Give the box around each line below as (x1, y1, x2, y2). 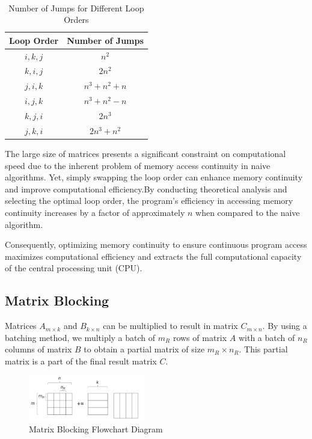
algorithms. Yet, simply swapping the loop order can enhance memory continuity (5, 171, 303, 183)
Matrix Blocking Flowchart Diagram (29, 422, 163, 435)
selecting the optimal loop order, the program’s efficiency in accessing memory (5, 194, 293, 207)
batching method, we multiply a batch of (5, 331, 156, 343)
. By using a (262, 319, 307, 332)
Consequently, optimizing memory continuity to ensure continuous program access (5, 238, 307, 251)
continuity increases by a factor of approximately (5, 206, 185, 218)
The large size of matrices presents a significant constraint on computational (5, 147, 286, 159)
